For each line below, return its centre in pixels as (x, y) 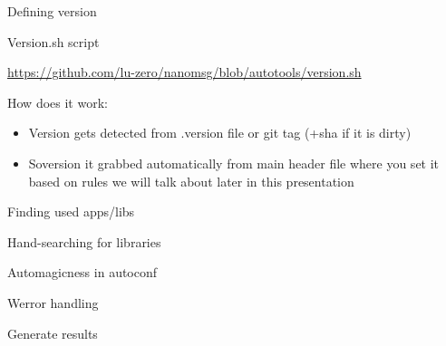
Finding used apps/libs (71, 211)
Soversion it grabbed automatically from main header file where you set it (234, 163)
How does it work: (58, 102)
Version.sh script (53, 41)
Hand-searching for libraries (84, 241)
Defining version (52, 11)
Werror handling (53, 302)
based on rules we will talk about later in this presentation (191, 181)
